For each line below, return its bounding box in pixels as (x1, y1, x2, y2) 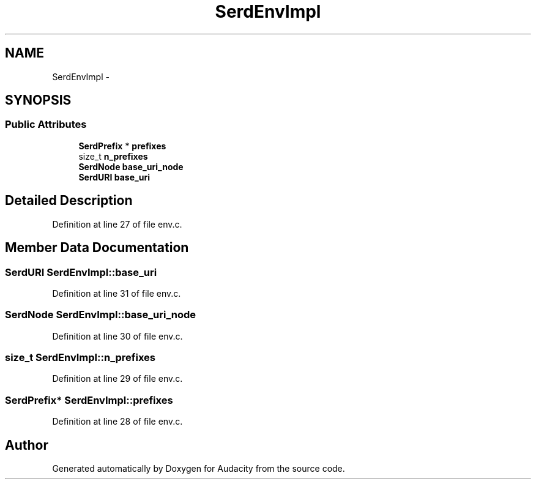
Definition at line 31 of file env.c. (52, 288, 181, 299)
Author (5, 437, 48, 453)
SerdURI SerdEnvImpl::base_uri (5, 266, 157, 278)
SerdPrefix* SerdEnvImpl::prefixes (5, 393, 173, 406)
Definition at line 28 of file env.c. (52, 416, 183, 427)
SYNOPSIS (5, 92, 72, 108)
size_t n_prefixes (78, 151, 148, 162)
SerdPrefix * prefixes (78, 140, 166, 151)
